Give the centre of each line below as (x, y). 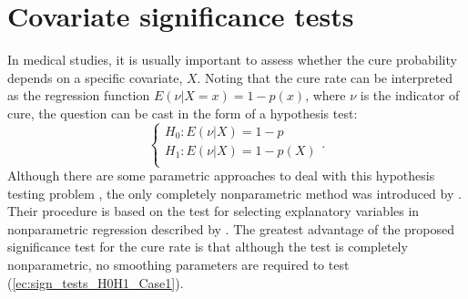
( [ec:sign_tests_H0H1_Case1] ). (96, 282)
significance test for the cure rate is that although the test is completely (208, 247)
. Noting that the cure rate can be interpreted (325, 77)
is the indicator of (410, 95)
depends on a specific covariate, (95, 77)
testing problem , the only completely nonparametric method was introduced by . (234, 193)
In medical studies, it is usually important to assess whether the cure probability (232, 60)
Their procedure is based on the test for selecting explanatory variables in (214, 211)
